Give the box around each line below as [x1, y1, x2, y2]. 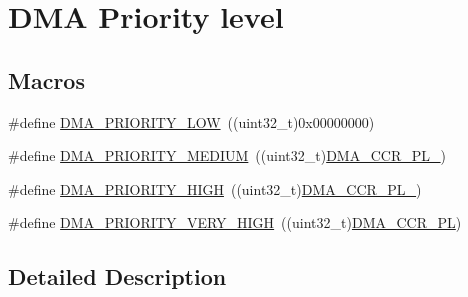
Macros [8, 64, 85, 95]
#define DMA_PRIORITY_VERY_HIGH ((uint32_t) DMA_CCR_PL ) [8, 212, 462, 233]
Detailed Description [8, 261, 227, 292]
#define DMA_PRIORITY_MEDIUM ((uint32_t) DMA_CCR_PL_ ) [8, 145, 446, 166]
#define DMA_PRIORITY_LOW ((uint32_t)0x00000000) [8, 111, 375, 132]
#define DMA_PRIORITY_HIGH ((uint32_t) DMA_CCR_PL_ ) [8, 178, 422, 199]
